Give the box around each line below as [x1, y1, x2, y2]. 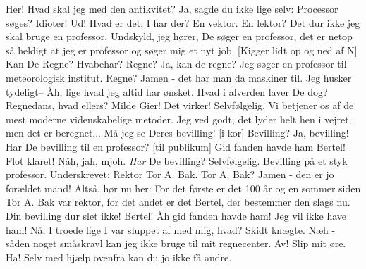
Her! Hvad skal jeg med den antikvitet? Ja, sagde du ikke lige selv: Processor [6, 1, 338, 15]
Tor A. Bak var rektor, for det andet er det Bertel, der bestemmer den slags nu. [6, 194, 350, 209]
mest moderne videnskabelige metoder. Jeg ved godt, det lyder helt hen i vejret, [6, 111, 352, 126]
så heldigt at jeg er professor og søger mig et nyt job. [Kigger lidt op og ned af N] [6, 42, 358, 57]
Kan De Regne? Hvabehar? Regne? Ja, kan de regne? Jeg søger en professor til [6, 56, 347, 71]
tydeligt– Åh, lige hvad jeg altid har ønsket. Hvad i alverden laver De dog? [6, 84, 328, 99]
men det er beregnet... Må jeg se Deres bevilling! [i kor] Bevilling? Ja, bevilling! [6, 125, 349, 140]
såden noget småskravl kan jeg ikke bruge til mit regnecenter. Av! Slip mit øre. [6, 236, 346, 251]
